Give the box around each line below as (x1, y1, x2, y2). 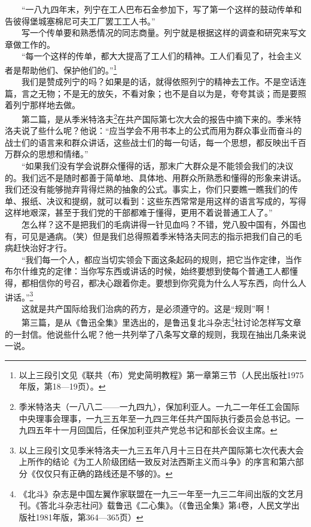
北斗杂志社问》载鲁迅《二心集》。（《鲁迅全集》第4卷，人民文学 (48, 499, 291, 511)
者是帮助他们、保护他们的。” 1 (5, 62, 117, 76)
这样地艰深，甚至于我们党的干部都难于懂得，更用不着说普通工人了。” (5, 206, 273, 219)
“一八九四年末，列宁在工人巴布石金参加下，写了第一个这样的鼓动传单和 (21, 3, 302, 15)
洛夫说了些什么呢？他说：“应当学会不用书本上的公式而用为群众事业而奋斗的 (5, 124, 302, 137)
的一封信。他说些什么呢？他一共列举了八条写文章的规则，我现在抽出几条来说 (5, 327, 306, 340)
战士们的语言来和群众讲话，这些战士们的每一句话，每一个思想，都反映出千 (5, 136, 298, 148)
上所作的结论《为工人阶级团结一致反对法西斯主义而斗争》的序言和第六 (19, 455, 295, 468)
